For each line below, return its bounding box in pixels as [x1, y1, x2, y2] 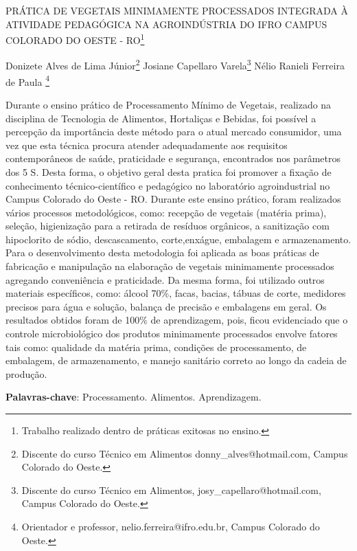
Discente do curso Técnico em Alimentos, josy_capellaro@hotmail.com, [21, 482, 321, 497]
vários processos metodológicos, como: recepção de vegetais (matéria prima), [5, 205, 327, 219]
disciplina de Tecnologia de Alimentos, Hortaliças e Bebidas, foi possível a [5, 111, 316, 125]
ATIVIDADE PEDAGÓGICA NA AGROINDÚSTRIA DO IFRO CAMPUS [5, 16, 327, 31]
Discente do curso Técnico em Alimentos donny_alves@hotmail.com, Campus [21, 446, 348, 460]
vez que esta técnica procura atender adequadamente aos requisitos [5, 137, 288, 152]
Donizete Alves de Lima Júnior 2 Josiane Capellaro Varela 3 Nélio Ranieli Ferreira [5, 56, 345, 73]
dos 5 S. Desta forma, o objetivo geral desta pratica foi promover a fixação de [5, 164, 332, 179]
